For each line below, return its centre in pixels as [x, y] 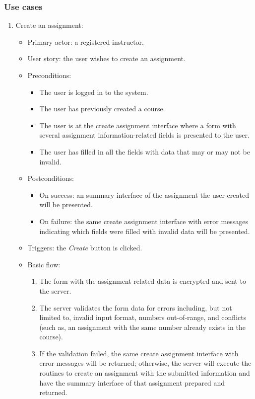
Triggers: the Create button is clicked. [85, 248]
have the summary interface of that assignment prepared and [132, 382]
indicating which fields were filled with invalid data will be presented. [145, 231]
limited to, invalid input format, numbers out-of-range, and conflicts [143, 317]
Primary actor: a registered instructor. [86, 41]
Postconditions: [51, 178]
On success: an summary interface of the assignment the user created [144, 195]
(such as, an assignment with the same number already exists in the [142, 327]
